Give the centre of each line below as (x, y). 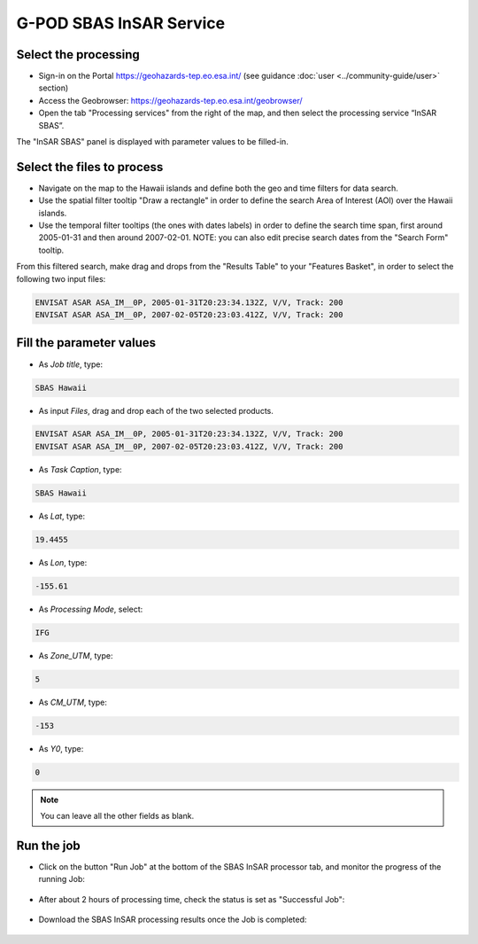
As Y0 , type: (61, 748)
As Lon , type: (63, 562)
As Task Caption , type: (81, 469)
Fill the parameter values (86, 343)
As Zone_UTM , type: (76, 655)
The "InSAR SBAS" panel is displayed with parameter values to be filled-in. (153, 142)
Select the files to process (90, 167)
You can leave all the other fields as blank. (117, 816)
